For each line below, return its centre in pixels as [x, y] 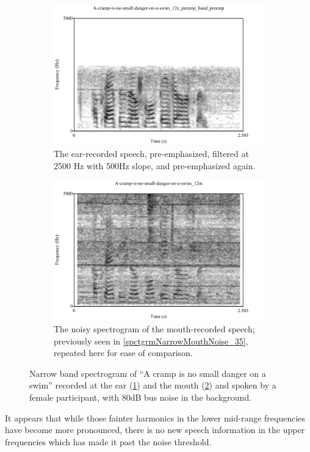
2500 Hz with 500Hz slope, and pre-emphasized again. [155, 165]
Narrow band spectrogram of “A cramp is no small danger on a [148, 373]
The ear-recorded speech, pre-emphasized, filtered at [151, 153]
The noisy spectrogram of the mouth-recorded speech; [154, 329]
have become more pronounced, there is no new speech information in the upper [155, 430]
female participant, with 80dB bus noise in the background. [141, 397]
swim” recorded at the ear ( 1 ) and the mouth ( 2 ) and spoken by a [153, 385]
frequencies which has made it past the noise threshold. [108, 441]
